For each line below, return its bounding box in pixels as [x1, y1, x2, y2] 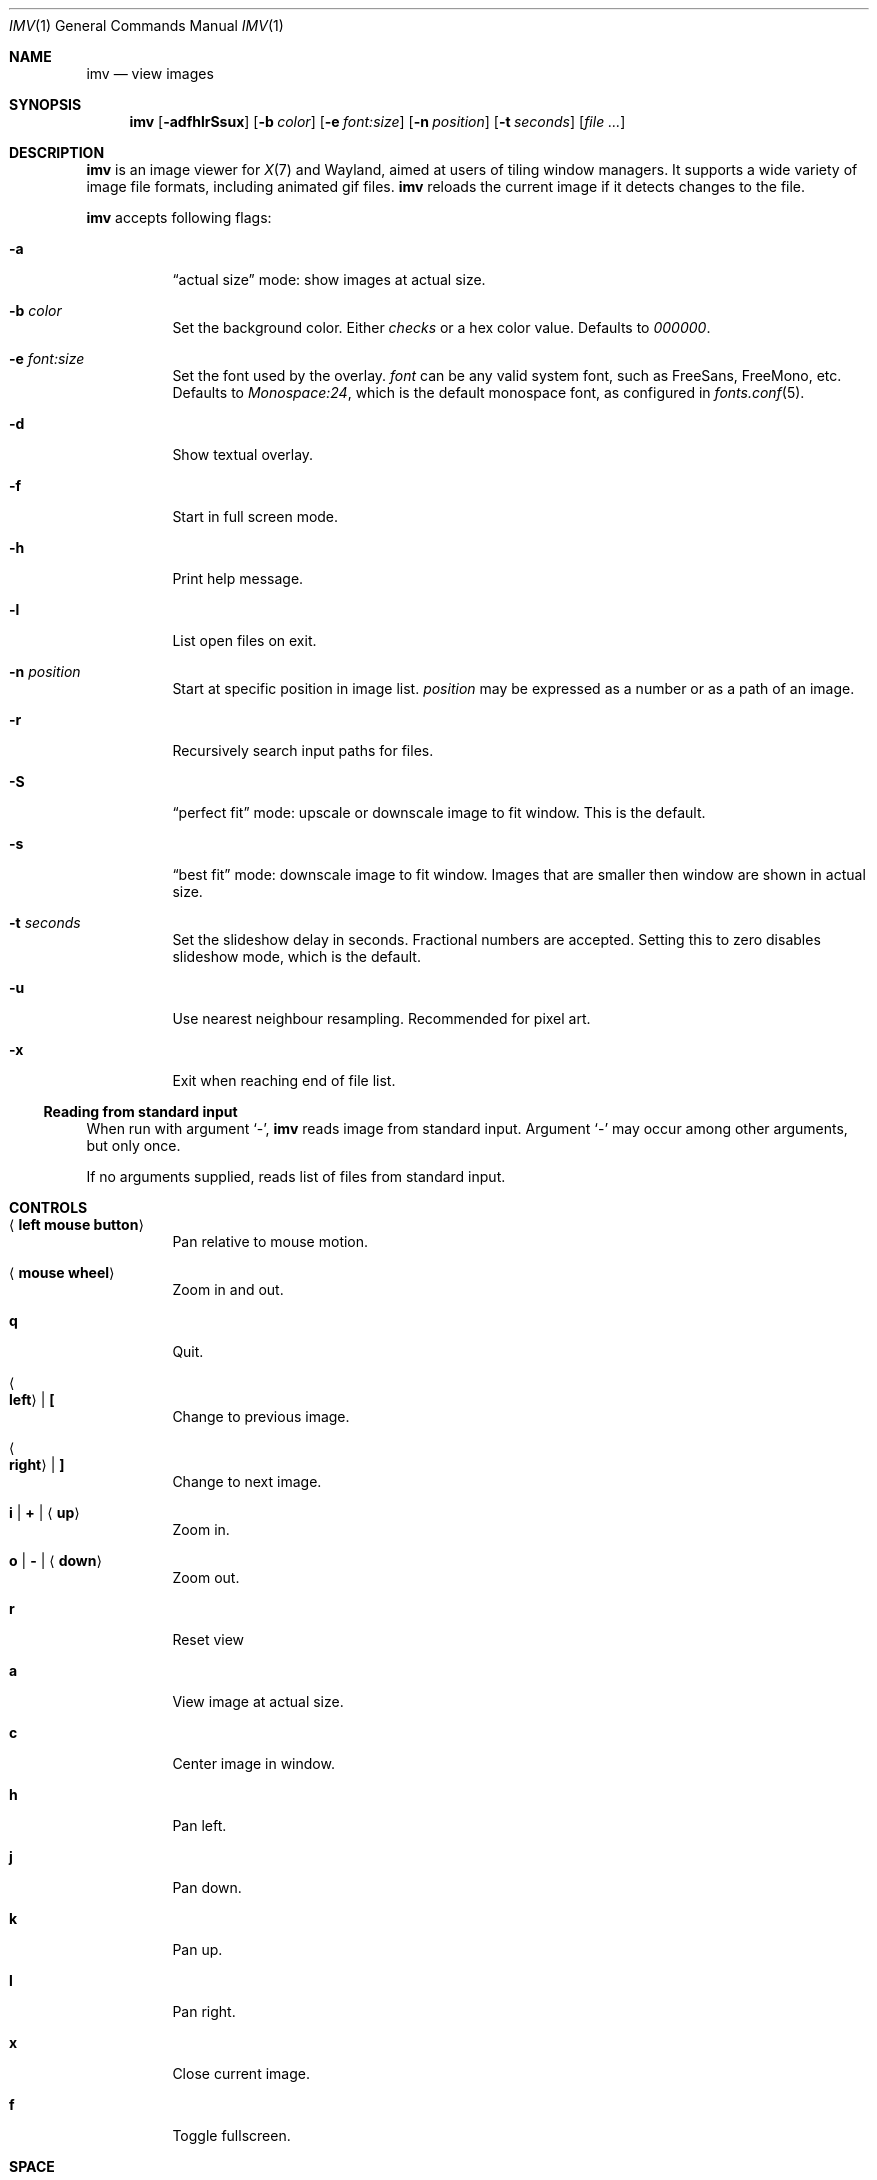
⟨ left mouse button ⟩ [9, 1216, 144, 1233]
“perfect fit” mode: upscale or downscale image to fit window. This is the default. [172, 804, 706, 821]
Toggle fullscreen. [172, 2127, 291, 2144]
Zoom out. [172, 1569, 240, 1586]
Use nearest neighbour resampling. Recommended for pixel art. [172, 1010, 591, 1027]
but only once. [86, 1137, 181, 1154]
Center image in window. [172, 1755, 335, 1772]
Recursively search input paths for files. [172, 742, 434, 759]
